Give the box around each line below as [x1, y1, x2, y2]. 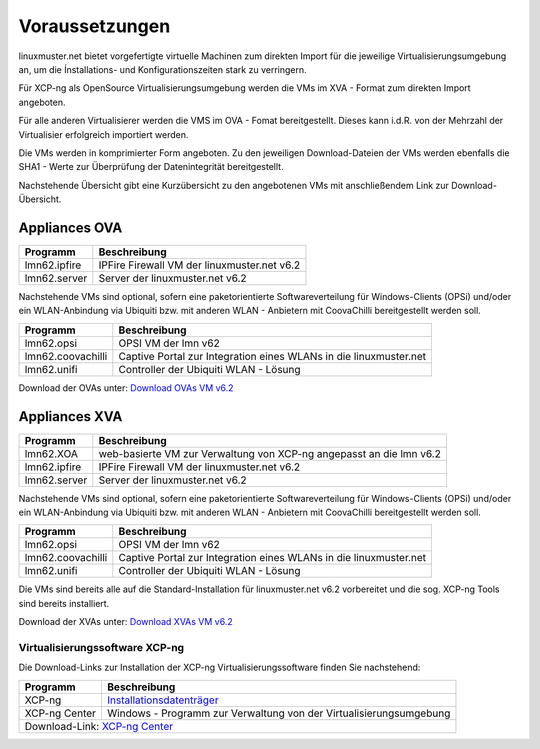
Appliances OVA [18, 219, 123, 236]
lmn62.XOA [24, 446, 79, 460]
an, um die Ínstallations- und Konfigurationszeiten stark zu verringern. [18, 63, 307, 75]
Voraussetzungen [18, 15, 171, 37]
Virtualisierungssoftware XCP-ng [18, 640, 185, 654]
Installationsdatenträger [106, 693, 219, 707]
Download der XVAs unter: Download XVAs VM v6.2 [18, 616, 234, 628]
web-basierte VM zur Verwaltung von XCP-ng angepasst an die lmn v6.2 [98, 446, 442, 460]
